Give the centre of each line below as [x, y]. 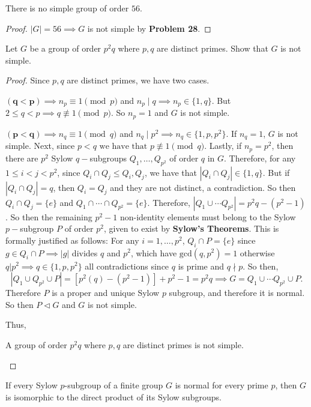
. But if [276, 172]
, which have [154, 252]
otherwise [257, 252]
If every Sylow [32, 385]
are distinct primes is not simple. [183, 344]
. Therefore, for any [260, 158]
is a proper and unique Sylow [106, 293]
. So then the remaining [49, 216]
